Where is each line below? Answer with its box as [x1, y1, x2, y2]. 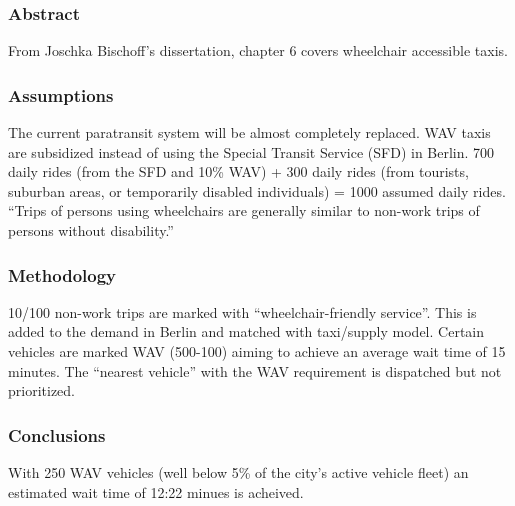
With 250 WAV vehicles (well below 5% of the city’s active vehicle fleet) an [8, 462, 469, 482]
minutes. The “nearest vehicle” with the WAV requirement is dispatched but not [8, 360, 502, 381]
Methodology [8, 262, 117, 287]
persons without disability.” [8, 220, 174, 240]
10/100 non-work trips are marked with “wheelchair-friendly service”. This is [8, 301, 477, 322]
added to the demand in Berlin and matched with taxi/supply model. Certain [8, 321, 484, 342]
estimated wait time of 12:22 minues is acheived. [8, 481, 304, 502]
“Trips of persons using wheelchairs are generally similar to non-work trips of [8, 200, 480, 221]
